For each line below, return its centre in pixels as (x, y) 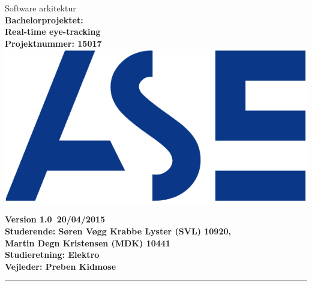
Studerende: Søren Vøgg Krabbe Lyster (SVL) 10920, (118, 231)
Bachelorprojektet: (44, 19)
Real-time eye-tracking (53, 31)
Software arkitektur (40, 8)
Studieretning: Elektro (52, 255)
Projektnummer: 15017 (53, 43)
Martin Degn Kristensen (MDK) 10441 (88, 243)
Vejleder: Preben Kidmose (61, 266)
